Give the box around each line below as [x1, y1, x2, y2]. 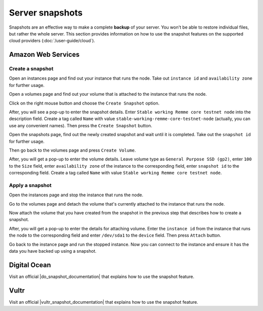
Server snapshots [9, 7, 83, 18]
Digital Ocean [9, 260, 51, 269]
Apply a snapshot [9, 182, 52, 189]
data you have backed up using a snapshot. [9, 248, 97, 254]
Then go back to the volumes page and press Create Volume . [9, 147, 136, 153]
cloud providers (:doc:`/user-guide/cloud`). [9, 38, 95, 44]
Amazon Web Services [9, 51, 80, 59]
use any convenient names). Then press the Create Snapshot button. [9, 122, 152, 128]
